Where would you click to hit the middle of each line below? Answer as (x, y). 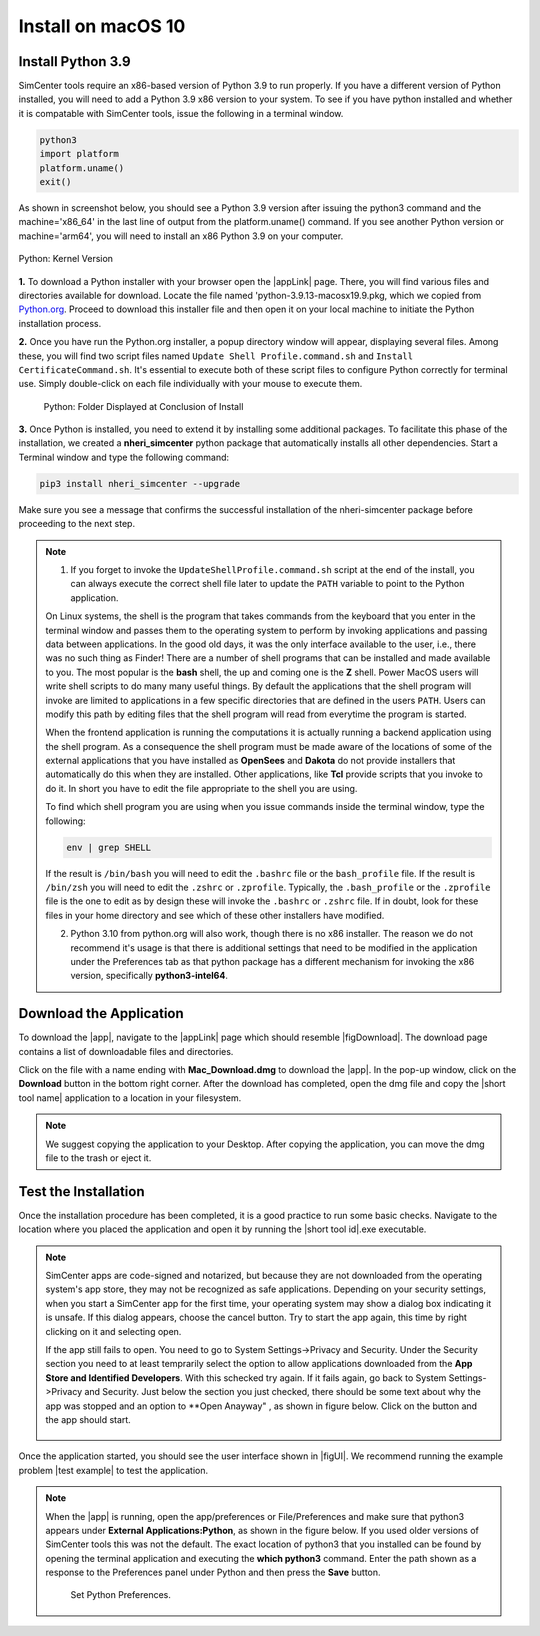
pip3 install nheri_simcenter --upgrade (139, 483)
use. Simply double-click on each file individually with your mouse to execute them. (190, 384)
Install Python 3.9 (74, 61)
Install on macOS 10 (102, 26)
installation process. (60, 323)
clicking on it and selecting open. (113, 1331)
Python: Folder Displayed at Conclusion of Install (143, 406)
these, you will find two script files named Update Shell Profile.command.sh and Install (216, 356)
